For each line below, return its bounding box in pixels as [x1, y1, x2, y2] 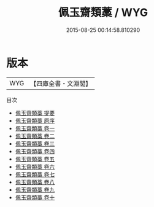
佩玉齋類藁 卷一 [15, 124, 55, 132]
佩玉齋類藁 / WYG [58, 6, 148, 20]
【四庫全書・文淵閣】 [30, 79, 92, 88]
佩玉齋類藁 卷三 [15, 139, 55, 147]
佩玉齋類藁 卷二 [15, 132, 55, 139]
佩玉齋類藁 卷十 [15, 193, 55, 201]
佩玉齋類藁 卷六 [15, 163, 55, 170]
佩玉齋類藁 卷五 [15, 155, 55, 163]
